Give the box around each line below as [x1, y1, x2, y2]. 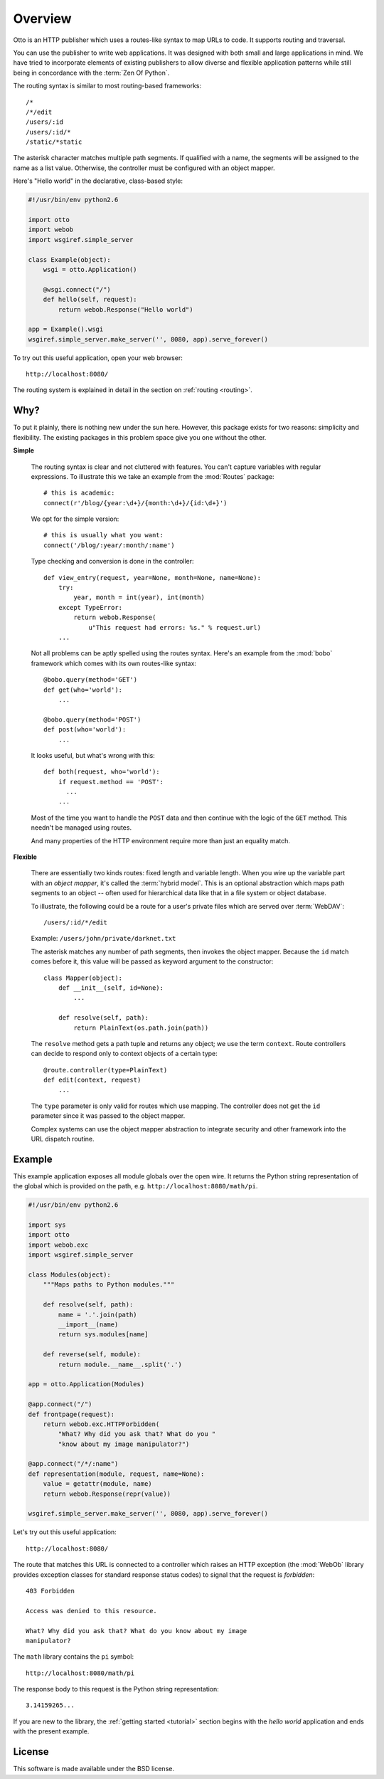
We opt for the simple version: [31, 514, 119, 523]
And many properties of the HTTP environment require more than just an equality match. [31, 836, 291, 845]
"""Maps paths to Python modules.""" [43, 1281, 175, 1289]
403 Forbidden [26, 1587, 75, 1595]
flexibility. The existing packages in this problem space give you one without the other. [13, 433, 267, 441]
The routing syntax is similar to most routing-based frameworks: [13, 82, 202, 90]
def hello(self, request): [43, 295, 138, 304]
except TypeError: [58, 603, 123, 611]
